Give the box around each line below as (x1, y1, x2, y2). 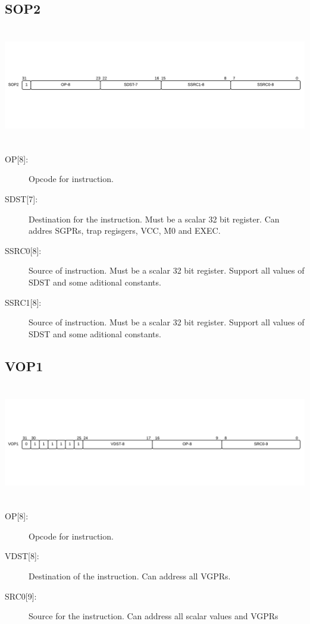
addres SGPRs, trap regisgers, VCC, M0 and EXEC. (29, 224, 221, 237)
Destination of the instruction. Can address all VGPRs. (29, 569, 231, 582)
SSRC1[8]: (5, 296, 42, 308)
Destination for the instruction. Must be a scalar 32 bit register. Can (29, 212, 280, 225)
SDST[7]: (5, 192, 38, 205)
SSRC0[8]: (5, 244, 42, 256)
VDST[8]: (5, 550, 39, 562)
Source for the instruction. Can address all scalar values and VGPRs (29, 610, 278, 622)
